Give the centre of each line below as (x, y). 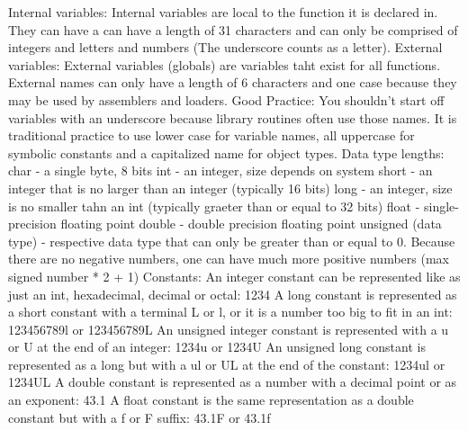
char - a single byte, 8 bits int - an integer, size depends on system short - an (220, 170)
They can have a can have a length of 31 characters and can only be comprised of (233, 29)
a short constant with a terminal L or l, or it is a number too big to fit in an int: (230, 312)
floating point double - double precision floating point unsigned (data (251, 224)
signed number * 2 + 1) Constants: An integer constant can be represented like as (234, 276)
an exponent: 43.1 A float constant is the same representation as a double (211, 400)
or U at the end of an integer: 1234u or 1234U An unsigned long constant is (217, 347)
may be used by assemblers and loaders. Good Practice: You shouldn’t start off (226, 99)
